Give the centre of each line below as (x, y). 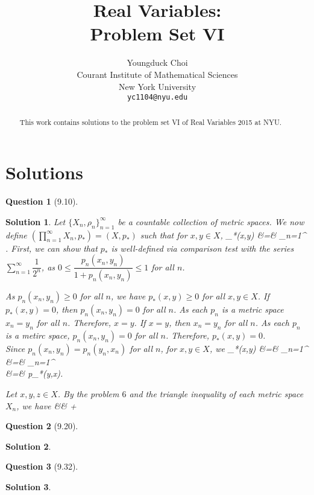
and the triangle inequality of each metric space (216, 393)
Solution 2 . (28, 446)
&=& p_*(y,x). (34, 373)
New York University (157, 86)
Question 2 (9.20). (42, 426)
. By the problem (88, 393)
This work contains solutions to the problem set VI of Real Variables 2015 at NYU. (151, 122)
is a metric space (253, 309)
